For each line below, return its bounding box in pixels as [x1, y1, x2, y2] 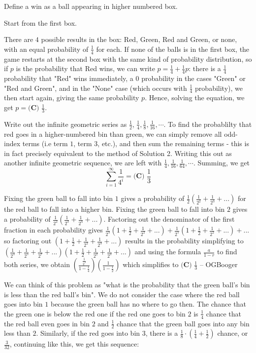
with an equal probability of [4, 43, 89, 54]
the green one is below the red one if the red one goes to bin [4, 308, 186, 318]
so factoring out [4, 235, 52, 246]
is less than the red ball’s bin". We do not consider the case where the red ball [4, 289, 240, 299]
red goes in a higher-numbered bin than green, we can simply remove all [4, 128, 222, 139]
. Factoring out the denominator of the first [103, 214, 235, 224]
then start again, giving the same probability [4, 92, 139, 103]
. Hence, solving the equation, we [145, 92, 245, 103]
